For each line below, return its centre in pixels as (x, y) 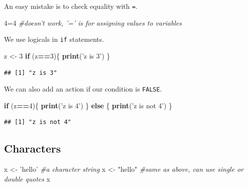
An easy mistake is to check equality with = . (71, 6)
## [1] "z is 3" (31, 73)
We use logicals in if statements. (54, 39)
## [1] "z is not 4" (38, 122)
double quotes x (27, 178)
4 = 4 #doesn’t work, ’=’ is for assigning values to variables (93, 22)
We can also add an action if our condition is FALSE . (83, 89)
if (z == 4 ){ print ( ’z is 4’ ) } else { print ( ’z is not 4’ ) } (88, 105)
